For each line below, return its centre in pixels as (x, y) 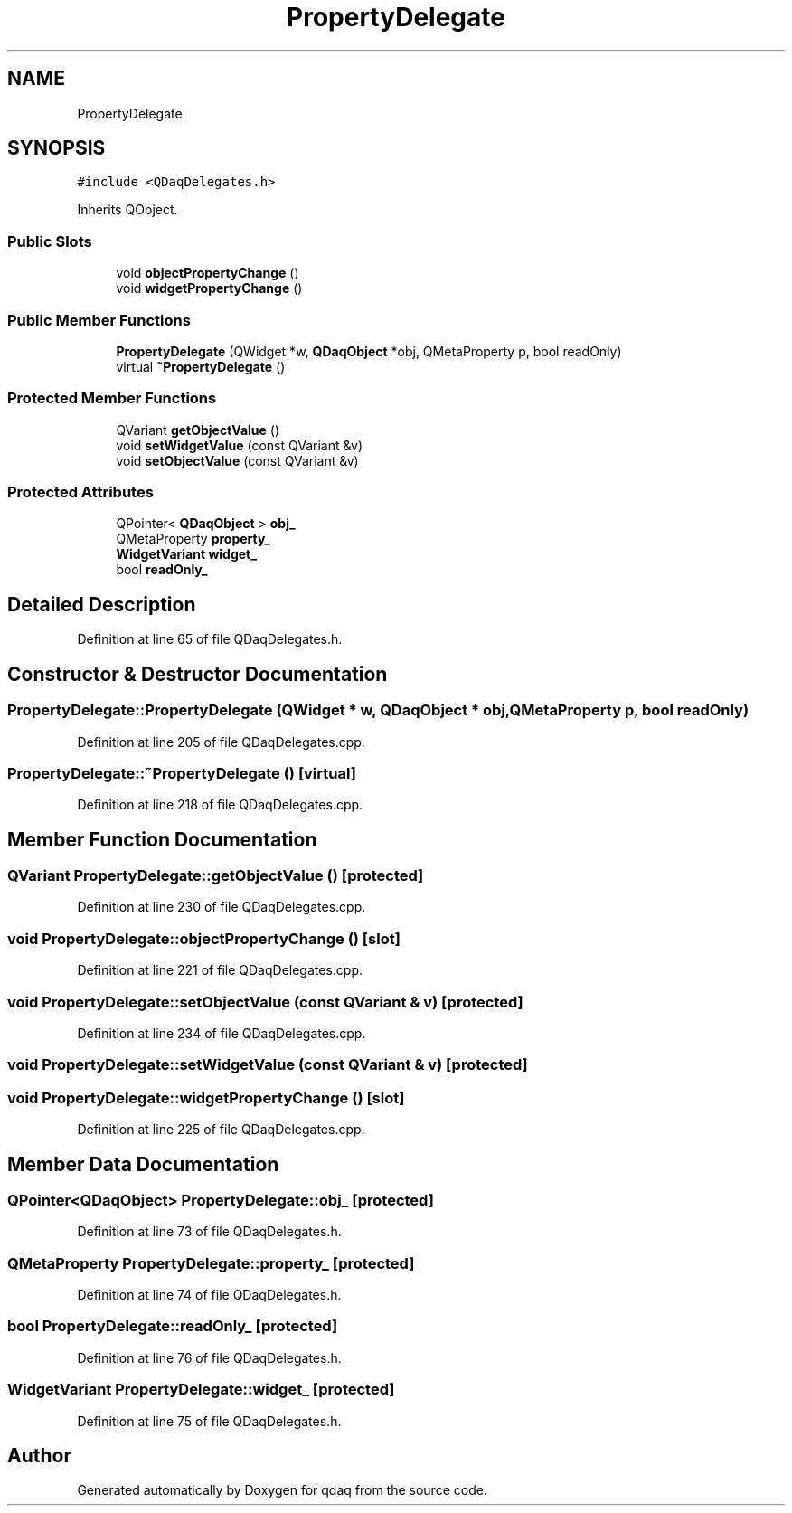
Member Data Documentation (143, 1164)
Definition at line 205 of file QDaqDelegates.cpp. (221, 742)
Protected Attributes (80, 492)
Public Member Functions (99, 320)
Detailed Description (102, 604)
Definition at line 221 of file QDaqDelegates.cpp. (220, 970)
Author (39, 1455)
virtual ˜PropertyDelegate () (201, 366)
